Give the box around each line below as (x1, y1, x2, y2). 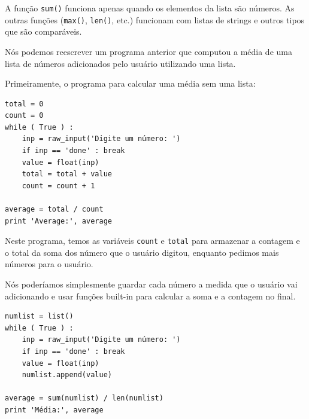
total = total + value (22, 170, 112, 179)
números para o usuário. (5, 258, 93, 270)
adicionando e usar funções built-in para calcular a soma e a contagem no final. (5, 289, 296, 302)
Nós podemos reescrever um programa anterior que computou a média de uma (5, 45, 292, 57)
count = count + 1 (22, 181, 95, 190)
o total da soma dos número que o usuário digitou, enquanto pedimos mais (5, 246, 279, 258)
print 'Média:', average (5, 406, 104, 414)
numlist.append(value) (22, 371, 112, 380)
